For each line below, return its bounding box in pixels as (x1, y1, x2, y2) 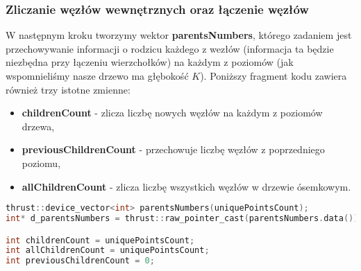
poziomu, (22, 155, 61, 170)
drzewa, (22, 119, 55, 133)
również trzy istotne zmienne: (6, 82, 131, 96)
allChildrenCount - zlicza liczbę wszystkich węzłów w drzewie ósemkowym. (22, 179, 351, 193)
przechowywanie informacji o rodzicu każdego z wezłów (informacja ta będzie (6, 41, 334, 55)
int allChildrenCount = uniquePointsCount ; (6, 245, 210, 256)
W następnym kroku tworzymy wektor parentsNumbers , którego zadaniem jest (6, 28, 352, 42)
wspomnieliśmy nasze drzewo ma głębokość (6, 69, 189, 82)
